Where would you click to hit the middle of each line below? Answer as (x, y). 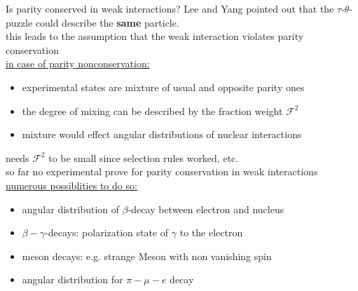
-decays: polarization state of (107, 232)
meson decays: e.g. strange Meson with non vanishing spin (147, 256)
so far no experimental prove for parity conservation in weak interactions (162, 171)
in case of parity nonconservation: (78, 63)
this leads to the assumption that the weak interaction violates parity (155, 36)
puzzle (19, 22)
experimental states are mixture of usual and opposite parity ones (163, 87)
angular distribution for (73, 279)
